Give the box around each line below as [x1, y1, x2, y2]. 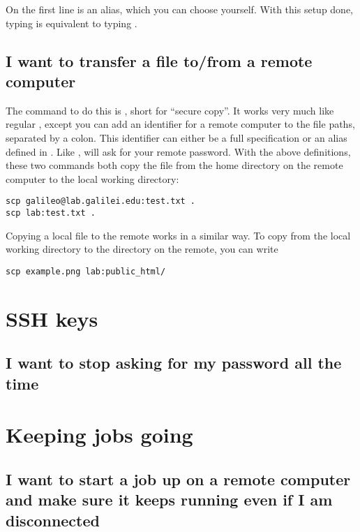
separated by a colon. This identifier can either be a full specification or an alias [6, 130, 347, 145]
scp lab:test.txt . [6, 208, 96, 218]
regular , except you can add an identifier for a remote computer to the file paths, [6, 117, 355, 131]
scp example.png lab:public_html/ [6, 266, 166, 276]
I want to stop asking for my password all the [6, 352, 342, 374]
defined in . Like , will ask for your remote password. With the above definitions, [6, 144, 351, 158]
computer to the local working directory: [6, 171, 179, 186]
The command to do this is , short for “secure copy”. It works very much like [6, 103, 334, 117]
